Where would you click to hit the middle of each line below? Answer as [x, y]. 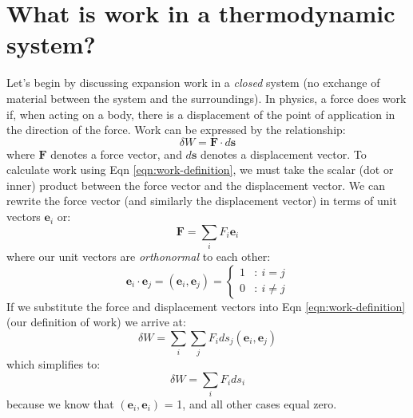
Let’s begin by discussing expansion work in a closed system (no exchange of [193, 83]
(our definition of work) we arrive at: [96, 322]
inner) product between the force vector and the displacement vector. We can [196, 185]
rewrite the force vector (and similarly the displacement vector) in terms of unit [202, 201]
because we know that [60, 404]
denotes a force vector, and [116, 154]
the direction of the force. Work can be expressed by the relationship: [176, 130]
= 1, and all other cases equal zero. [250, 404]
